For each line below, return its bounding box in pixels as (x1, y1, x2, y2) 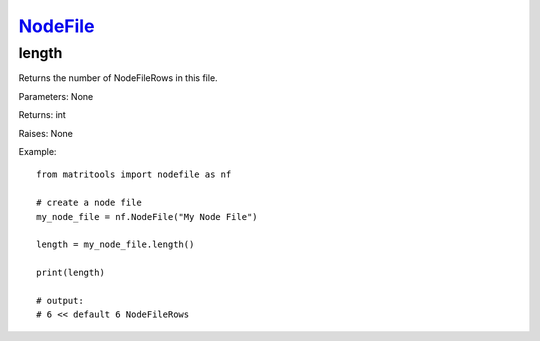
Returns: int (18, 109, 67, 121)
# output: (36, 295, 84, 306)
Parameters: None (18, 90, 94, 102)
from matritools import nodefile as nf (36, 169, 232, 180)
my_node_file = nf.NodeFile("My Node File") (36, 211, 259, 222)
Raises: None (18, 127, 74, 139)
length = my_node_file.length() (36, 239, 195, 250)
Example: (18, 145, 57, 157)
